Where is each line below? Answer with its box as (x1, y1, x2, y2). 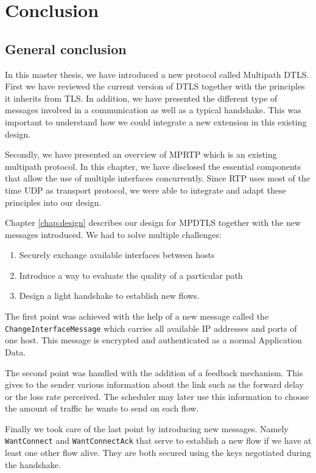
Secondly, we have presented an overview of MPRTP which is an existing (5, 148, 277, 161)
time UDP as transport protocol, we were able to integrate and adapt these (5, 183, 286, 196)
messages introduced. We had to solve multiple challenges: (5, 228, 222, 240)
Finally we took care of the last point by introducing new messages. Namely (5, 422, 289, 435)
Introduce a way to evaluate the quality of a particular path (19, 268, 243, 281)
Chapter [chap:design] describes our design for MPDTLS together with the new (5, 216, 301, 229)
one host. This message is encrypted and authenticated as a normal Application (5, 334, 302, 346)
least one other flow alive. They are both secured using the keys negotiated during (5, 446, 311, 459)
